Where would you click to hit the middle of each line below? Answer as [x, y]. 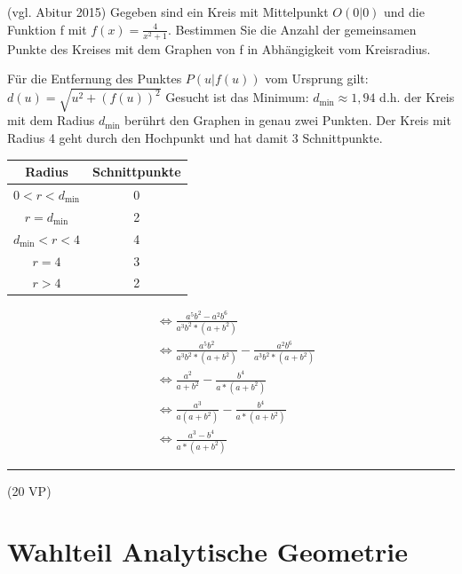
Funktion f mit [47, 29]
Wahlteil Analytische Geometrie [207, 551]
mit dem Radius [51, 120]
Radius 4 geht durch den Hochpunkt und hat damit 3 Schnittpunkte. [195, 138]
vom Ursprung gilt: [317, 79]
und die [404, 12]
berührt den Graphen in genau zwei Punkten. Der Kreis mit [288, 120]
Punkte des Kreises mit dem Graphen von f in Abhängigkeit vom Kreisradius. [219, 48]
